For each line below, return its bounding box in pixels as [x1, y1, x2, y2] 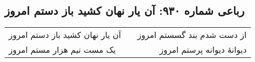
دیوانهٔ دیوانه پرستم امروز [159, 44, 247, 56]
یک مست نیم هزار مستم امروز [9, 44, 116, 56]
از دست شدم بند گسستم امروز [137, 29, 247, 41]
